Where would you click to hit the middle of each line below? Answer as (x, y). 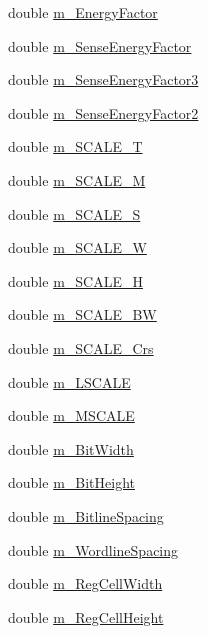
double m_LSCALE (69, 381)
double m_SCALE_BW (82, 314)
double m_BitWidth (71, 448)
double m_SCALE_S (74, 213)
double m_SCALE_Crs (81, 347)
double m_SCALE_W (77, 247)
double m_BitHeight (71, 482)
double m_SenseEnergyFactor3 (103, 79)
